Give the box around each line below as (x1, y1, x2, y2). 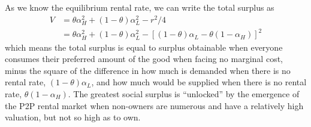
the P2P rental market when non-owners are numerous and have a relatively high (5, 99, 304, 111)
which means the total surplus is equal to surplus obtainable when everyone (5, 41, 283, 53)
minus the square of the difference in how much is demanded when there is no (5, 64, 291, 76)
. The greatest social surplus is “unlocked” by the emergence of (68, 87, 300, 100)
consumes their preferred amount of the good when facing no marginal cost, (5, 52, 283, 65)
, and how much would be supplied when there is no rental (91, 76, 307, 88)
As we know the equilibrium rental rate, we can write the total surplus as (5, 1, 274, 13)
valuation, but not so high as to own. (5, 111, 141, 123)
